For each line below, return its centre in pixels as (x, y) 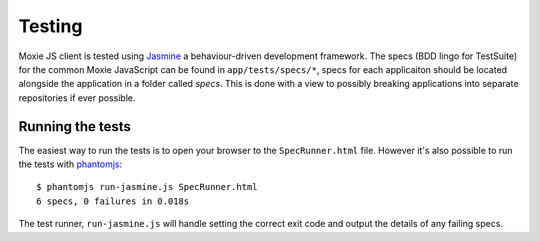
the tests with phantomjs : (70, 164)
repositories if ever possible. (77, 97)
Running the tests (75, 126)
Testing (50, 26)
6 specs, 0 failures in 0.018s (113, 201)
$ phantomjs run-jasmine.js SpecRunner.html (147, 187)
